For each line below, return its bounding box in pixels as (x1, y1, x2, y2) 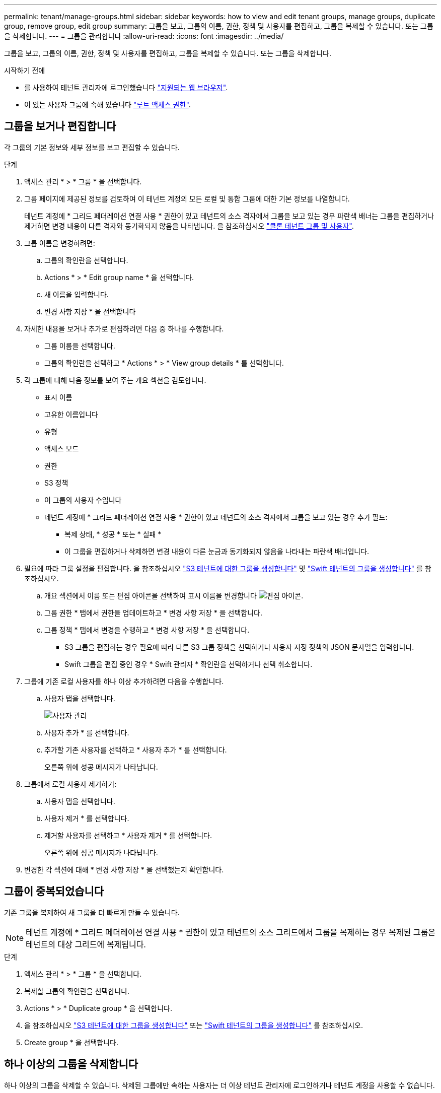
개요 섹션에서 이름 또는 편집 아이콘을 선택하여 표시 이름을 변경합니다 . (44, 591, 304, 600)
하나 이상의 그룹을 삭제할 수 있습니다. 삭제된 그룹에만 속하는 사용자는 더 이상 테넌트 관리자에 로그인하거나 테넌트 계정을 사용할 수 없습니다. (4, 1080, 435, 1089)
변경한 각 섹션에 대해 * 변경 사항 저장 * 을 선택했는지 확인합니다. (24, 865, 224, 874)
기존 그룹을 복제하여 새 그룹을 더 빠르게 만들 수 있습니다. (4, 908, 180, 917)
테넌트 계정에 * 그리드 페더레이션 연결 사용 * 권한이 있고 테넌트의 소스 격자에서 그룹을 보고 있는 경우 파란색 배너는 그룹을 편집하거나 (24, 211, 434, 220)
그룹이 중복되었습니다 (4, 885, 104, 898)
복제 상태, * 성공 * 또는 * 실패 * (64, 529, 162, 538)
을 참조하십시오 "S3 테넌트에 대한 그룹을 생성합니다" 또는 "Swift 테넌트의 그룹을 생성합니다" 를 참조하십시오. (24, 1020, 363, 1030)
